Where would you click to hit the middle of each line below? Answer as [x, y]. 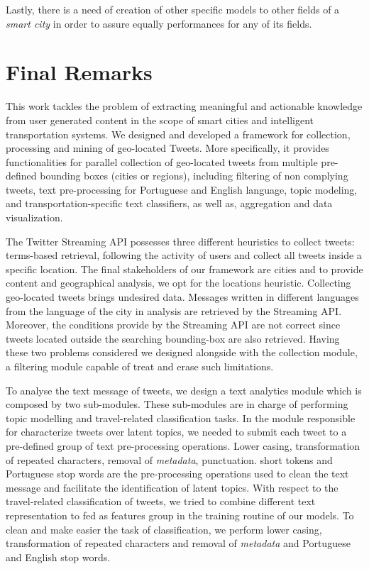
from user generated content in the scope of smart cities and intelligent [160, 120]
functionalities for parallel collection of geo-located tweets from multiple [162, 161]
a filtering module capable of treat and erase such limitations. [140, 366]
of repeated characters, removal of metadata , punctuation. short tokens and [169, 459]
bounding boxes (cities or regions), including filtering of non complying [194, 176]
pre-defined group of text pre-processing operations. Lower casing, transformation [183, 445]
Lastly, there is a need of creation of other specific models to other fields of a [173, 9]
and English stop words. [58, 557]
